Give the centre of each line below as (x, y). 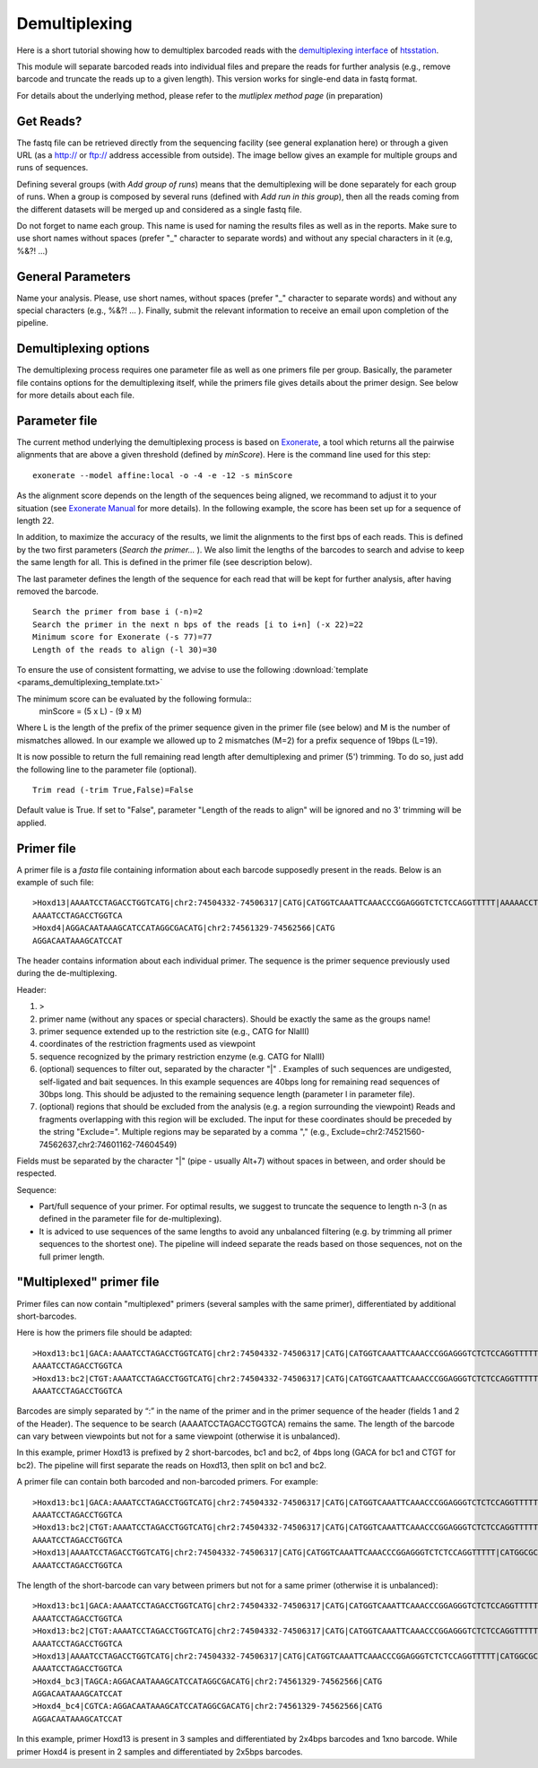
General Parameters (74, 277)
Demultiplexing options (83, 348)
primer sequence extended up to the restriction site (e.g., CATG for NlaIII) (174, 1031)
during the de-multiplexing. (67, 973)
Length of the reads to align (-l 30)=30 (125, 649)
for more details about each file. (75, 396)
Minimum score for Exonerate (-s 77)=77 (122, 637)
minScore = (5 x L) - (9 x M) (91, 711)
